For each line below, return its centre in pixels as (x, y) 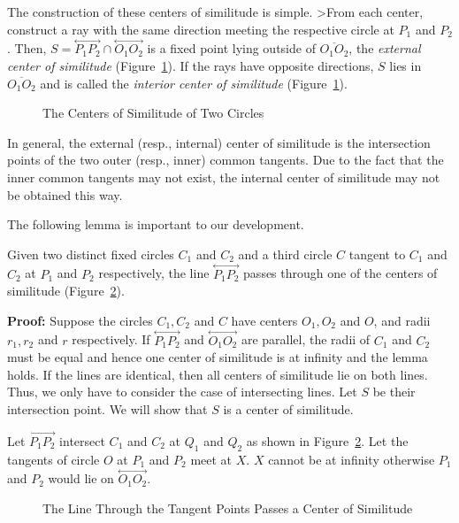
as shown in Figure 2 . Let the (327, 440)
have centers (264, 320)
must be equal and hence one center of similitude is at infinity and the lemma (218, 357)
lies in (405, 65)
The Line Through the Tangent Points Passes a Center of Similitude (228, 508)
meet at (211, 459)
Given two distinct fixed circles (91, 254)
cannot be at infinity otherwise (352, 459)
